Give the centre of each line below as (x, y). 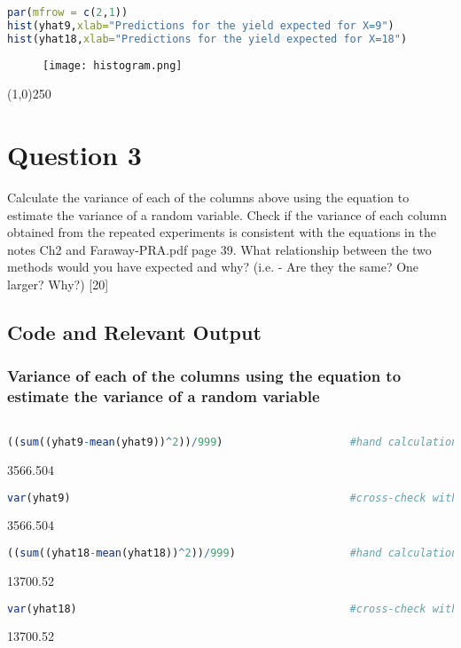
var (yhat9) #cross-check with (233, 498)
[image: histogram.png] (113, 65)
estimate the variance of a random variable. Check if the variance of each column (227, 214)
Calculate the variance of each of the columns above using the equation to (208, 197)
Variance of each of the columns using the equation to (204, 376)
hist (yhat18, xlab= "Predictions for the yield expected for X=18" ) (207, 39)
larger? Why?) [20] (58, 284)
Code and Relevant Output (134, 332)
